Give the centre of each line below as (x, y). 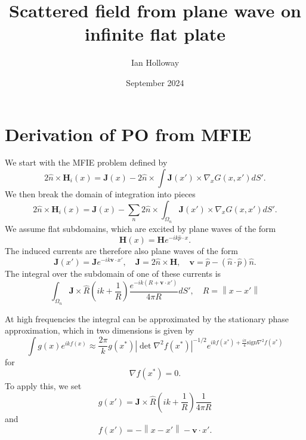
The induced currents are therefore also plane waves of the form (121, 251)
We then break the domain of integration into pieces (100, 194)
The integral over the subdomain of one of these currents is (113, 273)
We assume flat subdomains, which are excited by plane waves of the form (140, 228)
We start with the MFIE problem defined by (86, 162)
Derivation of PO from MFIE (128, 134)
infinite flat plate (155, 34)
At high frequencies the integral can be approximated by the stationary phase (147, 318)
